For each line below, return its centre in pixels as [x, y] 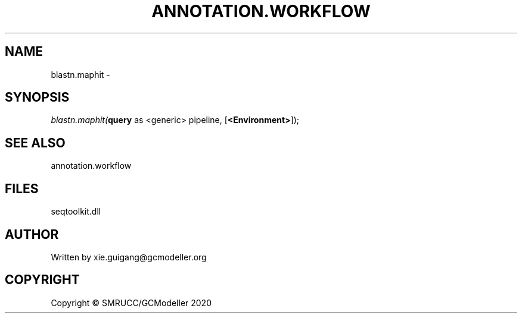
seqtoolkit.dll [76, 212]
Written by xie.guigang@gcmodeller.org [129, 257]
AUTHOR [32, 234]
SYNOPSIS [37, 97]
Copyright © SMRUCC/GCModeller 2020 [131, 303]
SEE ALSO [35, 143]
